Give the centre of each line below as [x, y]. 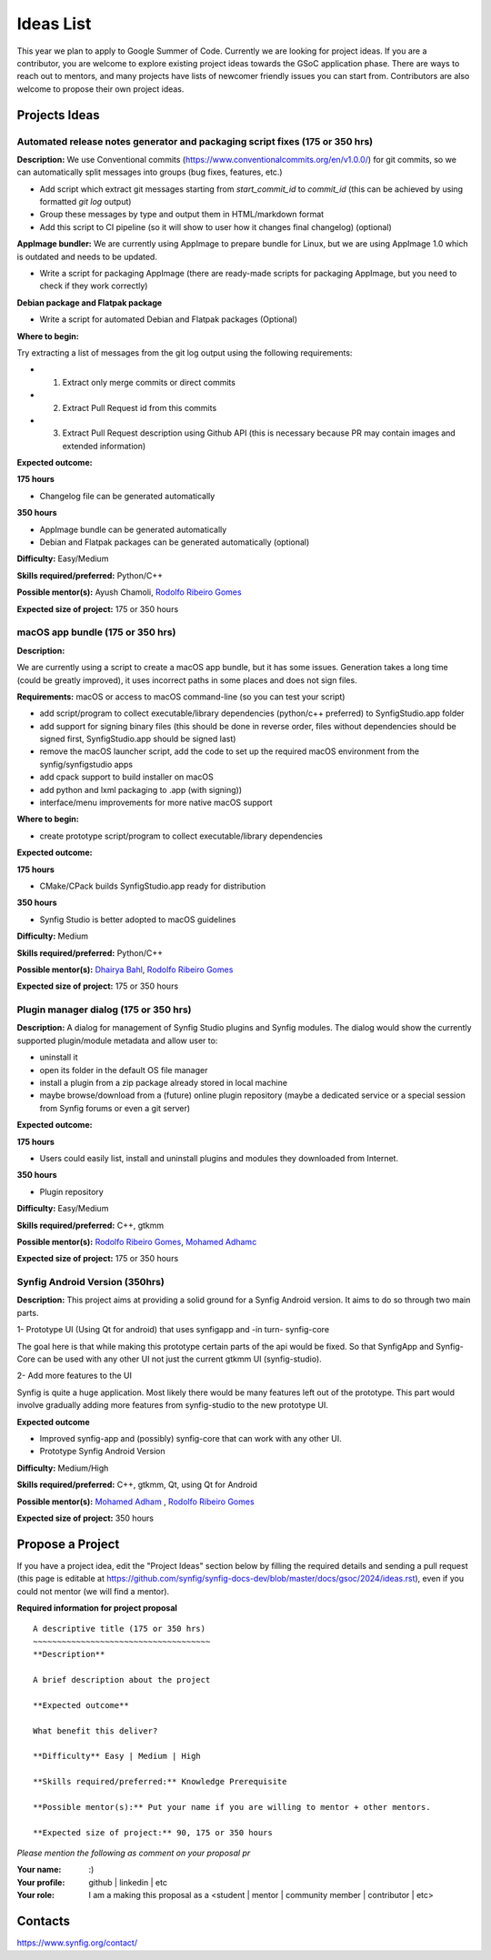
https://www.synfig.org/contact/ [77, 1943]
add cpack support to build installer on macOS [126, 777]
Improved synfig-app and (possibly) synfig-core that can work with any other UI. [190, 1438]
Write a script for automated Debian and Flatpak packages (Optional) [169, 319]
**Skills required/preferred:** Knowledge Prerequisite [160, 1782]
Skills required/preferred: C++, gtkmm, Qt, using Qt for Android [137, 1485]
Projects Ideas [58, 115]
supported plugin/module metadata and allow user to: [117, 1040]
